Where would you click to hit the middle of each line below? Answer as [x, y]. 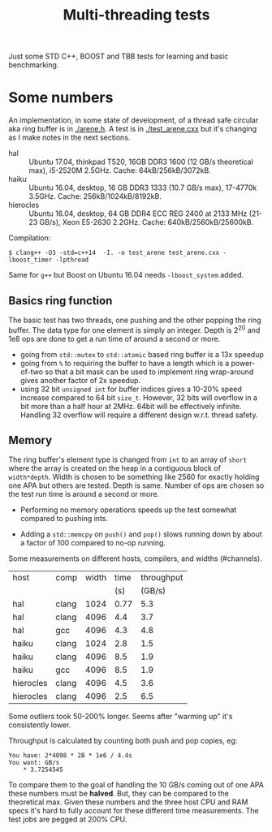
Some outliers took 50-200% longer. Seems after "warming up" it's [121, 717]
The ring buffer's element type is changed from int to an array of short [128, 459]
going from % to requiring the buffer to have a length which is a [125, 363]
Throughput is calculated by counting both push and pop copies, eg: [123, 741]
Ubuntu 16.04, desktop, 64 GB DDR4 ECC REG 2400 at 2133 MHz [138, 213]
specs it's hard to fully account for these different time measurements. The [134, 811]
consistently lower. [40, 725]
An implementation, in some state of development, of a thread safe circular [134, 120]
